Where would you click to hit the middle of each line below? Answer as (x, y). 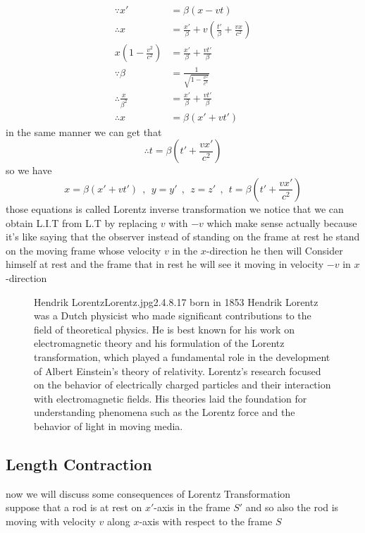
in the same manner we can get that (84, 131)
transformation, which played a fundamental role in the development (182, 356)
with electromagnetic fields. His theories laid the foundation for (171, 398)
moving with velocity (51, 521)
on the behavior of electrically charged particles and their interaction (182, 385)
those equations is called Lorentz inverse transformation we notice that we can (175, 208)
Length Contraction (79, 464)
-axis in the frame (192, 507)
